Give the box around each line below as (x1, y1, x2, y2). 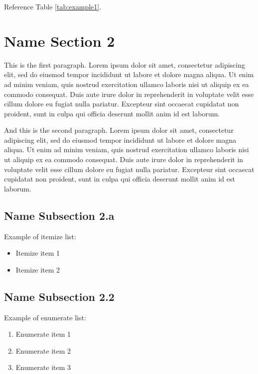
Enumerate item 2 (15, 345, 71, 356)
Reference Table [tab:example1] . (4, 1, 102, 11)
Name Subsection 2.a (4, 207, 115, 223)
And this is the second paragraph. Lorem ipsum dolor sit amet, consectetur (4, 125, 234, 135)
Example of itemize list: (4, 231, 76, 241)
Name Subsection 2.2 (4, 288, 115, 304)
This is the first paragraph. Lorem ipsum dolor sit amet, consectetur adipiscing (4, 59, 245, 70)
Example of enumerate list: (4, 312, 86, 322)
